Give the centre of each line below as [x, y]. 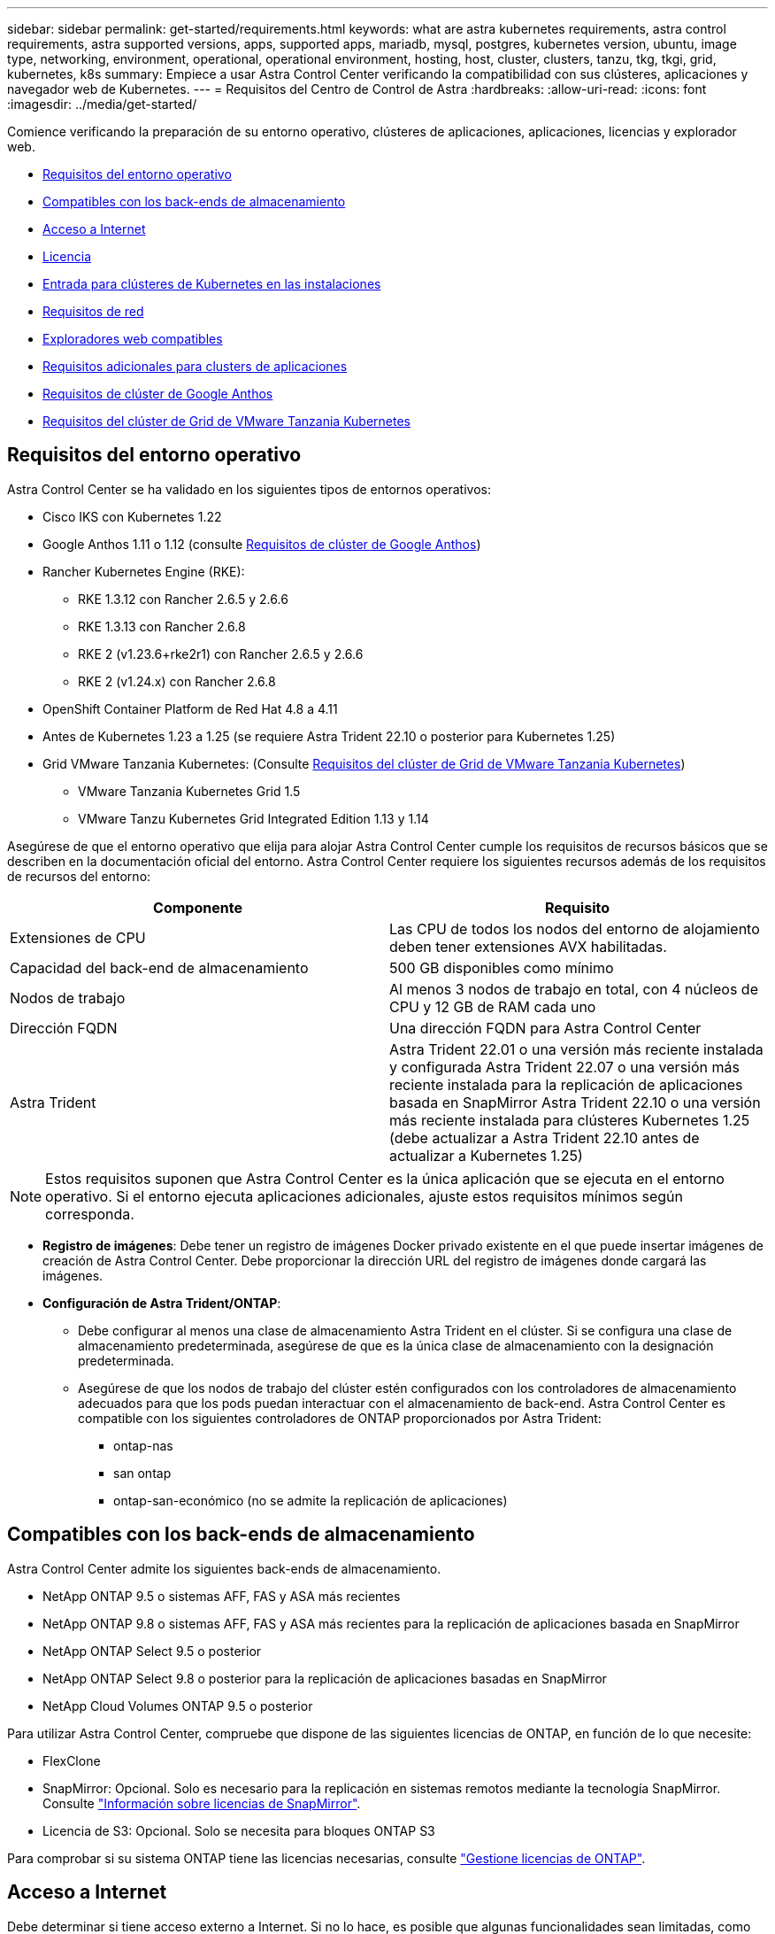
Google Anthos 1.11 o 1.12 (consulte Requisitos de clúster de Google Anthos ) [262, 544]
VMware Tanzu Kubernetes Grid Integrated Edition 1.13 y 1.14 [253, 818]
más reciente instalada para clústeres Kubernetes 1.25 [570, 1120]
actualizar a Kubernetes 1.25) [486, 1155]
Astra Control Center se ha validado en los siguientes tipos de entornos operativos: [249, 489]
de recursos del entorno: [79, 876]
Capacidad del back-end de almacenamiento [159, 967]
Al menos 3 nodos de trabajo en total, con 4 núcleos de [574, 989]
